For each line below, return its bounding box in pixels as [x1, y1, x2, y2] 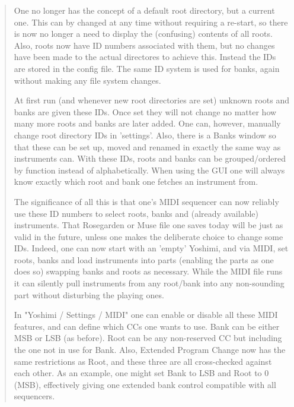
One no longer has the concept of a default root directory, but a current [14, 4, 275, 16]
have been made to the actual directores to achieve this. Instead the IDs [14, 51, 276, 63]
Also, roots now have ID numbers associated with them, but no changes [14, 39, 275, 51]
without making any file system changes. [14, 74, 161, 86]
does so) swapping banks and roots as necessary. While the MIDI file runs [14, 265, 283, 277]
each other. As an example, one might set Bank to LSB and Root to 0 [14, 367, 269, 379]
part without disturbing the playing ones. [14, 288, 164, 301]
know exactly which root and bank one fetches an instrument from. [14, 175, 258, 188]
